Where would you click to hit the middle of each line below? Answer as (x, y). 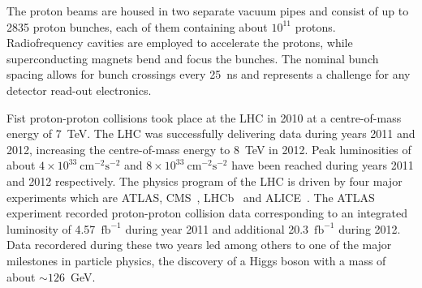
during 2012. (370, 228)
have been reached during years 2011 (323, 165)
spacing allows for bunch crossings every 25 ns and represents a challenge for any (209, 74)
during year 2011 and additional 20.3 (217, 228)
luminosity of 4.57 (51, 228)
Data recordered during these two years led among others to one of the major (199, 245)
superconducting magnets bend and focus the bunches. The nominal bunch (193, 58)
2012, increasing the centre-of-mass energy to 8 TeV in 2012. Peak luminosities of (209, 149)
